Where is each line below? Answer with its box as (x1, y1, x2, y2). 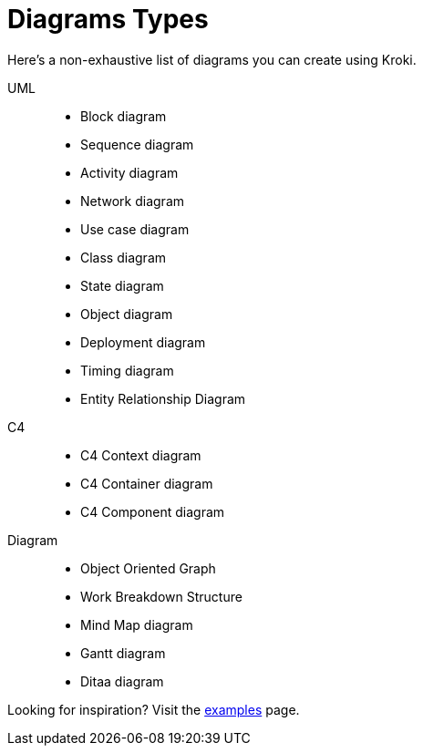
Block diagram (80, 108, 167, 124)
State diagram (80, 277, 164, 294)
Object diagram (80, 305, 173, 322)
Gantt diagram (80, 645, 166, 661)
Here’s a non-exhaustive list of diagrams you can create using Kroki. (7, 51, 417, 67)
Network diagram (80, 192, 185, 209)
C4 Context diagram (80, 447, 201, 463)
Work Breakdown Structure (80, 588, 242, 604)
